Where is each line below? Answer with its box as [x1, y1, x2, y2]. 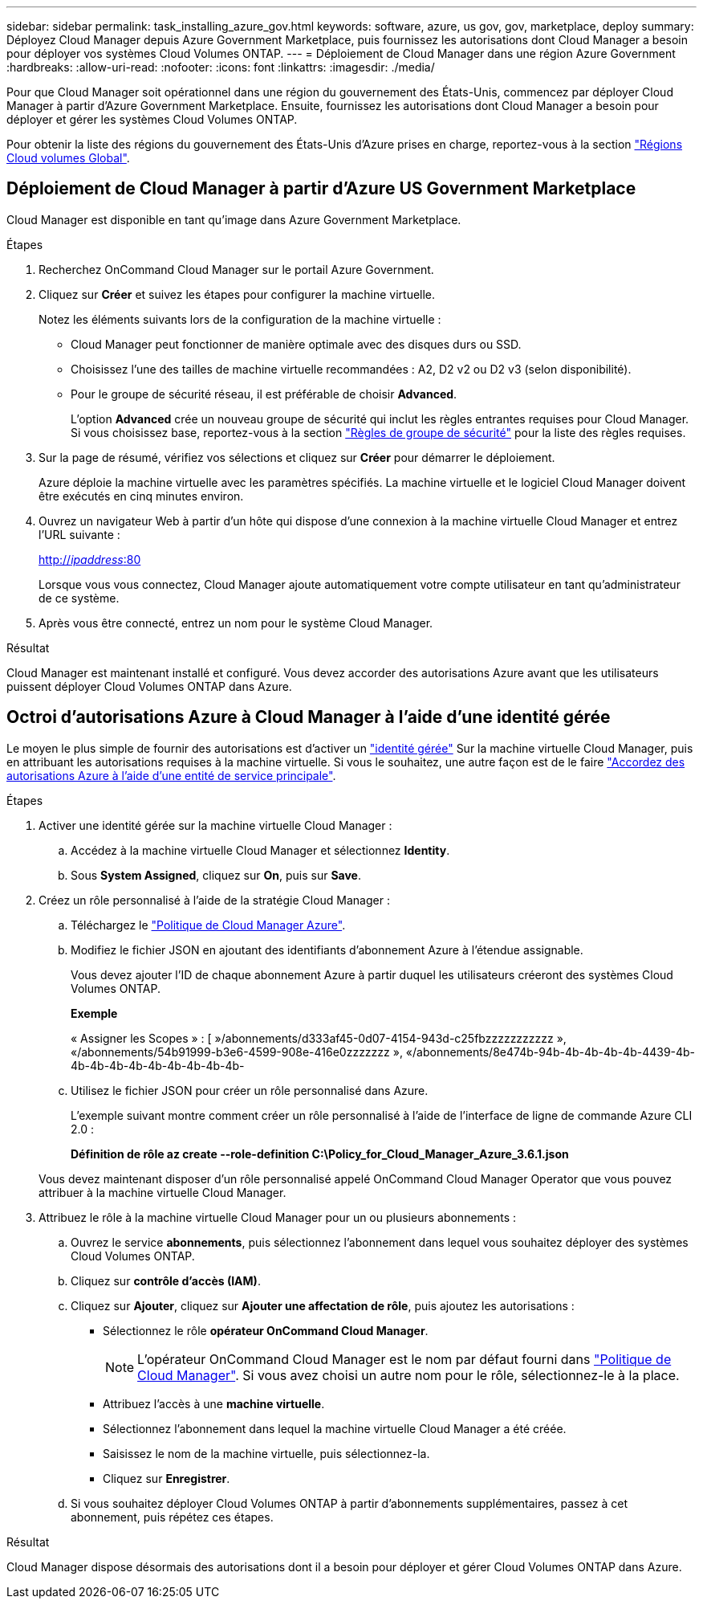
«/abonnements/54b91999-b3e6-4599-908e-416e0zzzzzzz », [71, 1044, 403, 1059]
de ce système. [39, 590, 120, 605]
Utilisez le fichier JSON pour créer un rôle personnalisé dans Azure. [71, 1083, 429, 1097]
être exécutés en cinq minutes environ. [39, 488, 244, 503]
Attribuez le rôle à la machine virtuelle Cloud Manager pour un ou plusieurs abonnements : [39, 1210, 517, 1224]
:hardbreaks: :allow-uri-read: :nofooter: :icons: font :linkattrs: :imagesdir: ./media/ [6, 60, 435, 74]
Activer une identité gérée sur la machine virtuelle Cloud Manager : [39, 818, 392, 832]
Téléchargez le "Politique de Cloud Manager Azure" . [71, 917, 346, 932]
